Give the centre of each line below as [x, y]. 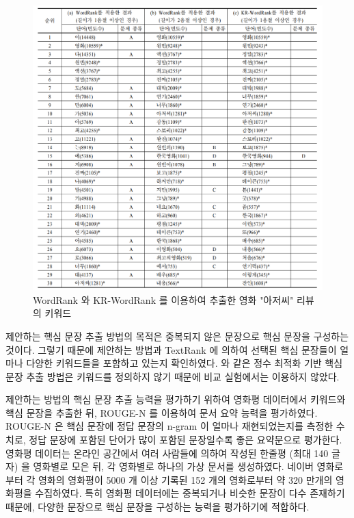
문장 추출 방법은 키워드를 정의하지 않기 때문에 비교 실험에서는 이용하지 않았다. [173, 376]
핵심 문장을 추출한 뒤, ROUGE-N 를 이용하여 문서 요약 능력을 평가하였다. [162, 412]
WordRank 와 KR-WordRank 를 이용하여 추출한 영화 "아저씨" [163, 299]
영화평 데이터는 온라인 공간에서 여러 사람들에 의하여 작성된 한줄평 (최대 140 [167, 453]
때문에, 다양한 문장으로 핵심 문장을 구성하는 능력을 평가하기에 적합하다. [158, 507]
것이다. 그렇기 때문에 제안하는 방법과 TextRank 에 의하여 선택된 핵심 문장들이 [171, 349]
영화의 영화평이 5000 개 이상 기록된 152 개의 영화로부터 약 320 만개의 [185, 479]
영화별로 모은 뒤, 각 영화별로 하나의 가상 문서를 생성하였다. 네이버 [173, 466]
